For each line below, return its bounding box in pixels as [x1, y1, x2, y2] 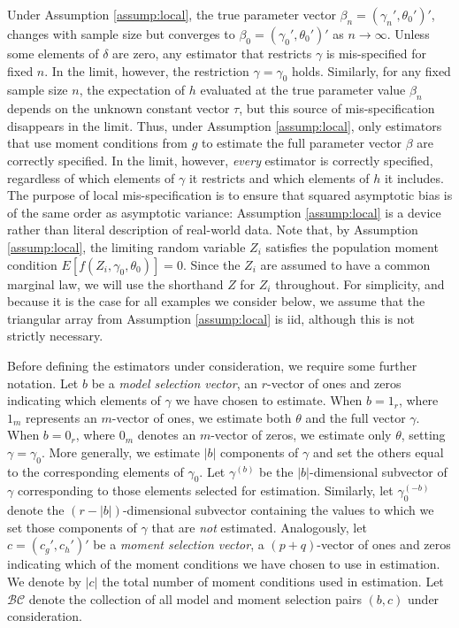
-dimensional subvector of [309, 462, 448, 480]
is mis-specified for [325, 44, 426, 62]
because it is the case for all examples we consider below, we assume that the [7, 292, 425, 310]
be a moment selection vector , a [93, 535, 264, 554]
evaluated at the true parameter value [200, 80, 406, 99]
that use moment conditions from [7, 134, 187, 152]
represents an [26, 408, 97, 426]
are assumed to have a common [260, 255, 431, 273]
